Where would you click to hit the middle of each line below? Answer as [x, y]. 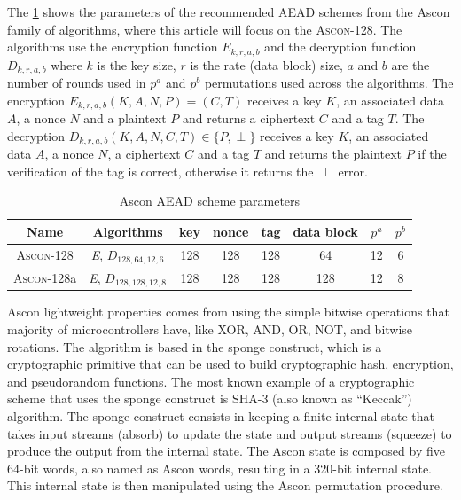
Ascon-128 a [45, 277]
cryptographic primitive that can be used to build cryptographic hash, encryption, [230, 364]
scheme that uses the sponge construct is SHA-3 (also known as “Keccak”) [210, 398]
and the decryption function [340, 47]
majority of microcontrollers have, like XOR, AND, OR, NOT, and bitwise [210, 329]
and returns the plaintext [333, 154]
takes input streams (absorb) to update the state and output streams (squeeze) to [230, 433]
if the [432, 154]
